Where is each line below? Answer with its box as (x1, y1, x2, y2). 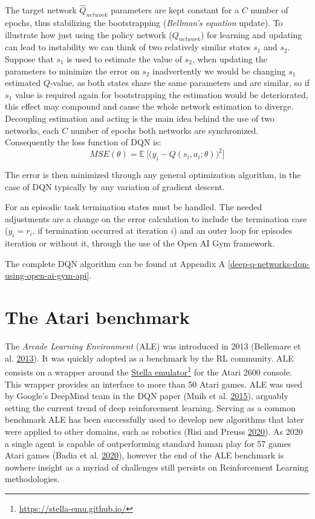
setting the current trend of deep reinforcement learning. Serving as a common (5, 401, 296, 414)
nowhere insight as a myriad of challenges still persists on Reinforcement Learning (5, 460, 309, 473)
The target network (5, 4, 77, 16)
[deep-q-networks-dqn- (227, 257, 310, 269)
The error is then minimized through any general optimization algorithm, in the (5, 168, 301, 181)
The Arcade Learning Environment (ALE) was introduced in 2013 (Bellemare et (5, 340, 301, 352)
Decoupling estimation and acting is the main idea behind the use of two (5, 111, 274, 124)
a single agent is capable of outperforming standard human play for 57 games (5, 437, 291, 449)
